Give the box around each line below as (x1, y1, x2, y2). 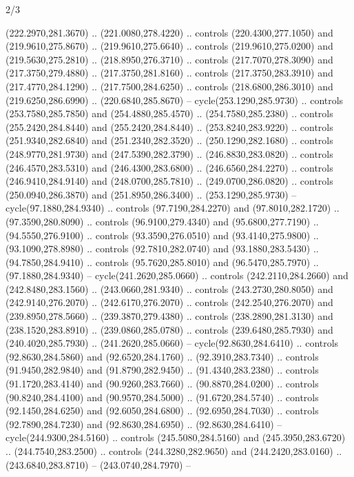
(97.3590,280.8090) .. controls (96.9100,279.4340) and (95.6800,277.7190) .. (6, 214, 319, 228)
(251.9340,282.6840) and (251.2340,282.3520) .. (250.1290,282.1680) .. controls (6, 133, 333, 148)
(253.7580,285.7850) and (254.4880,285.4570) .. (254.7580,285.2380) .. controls (6, 106, 333, 121)
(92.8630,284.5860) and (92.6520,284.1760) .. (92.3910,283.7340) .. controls (6, 349, 319, 363)
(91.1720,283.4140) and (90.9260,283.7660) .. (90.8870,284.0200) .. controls (6, 376, 319, 391)
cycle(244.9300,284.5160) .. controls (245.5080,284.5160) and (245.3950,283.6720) (6, 430, 346, 445)
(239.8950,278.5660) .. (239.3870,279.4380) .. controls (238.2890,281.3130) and (6, 309, 333, 323)
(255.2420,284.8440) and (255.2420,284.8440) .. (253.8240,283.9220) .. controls (6, 119, 333, 134)
